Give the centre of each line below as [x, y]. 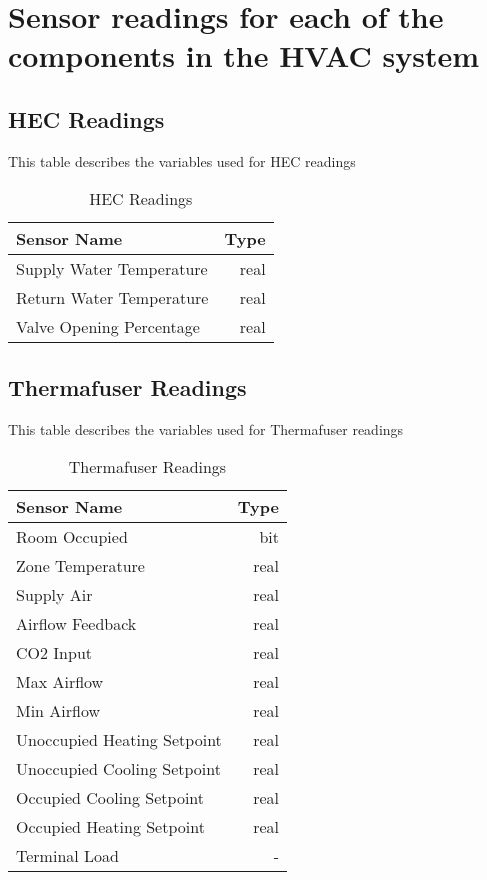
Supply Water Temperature [112, 269]
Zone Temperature [80, 566]
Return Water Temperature [112, 298]
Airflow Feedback [76, 624]
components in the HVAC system [244, 55]
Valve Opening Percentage [108, 327]
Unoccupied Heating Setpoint [119, 740]
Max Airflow [60, 682]
